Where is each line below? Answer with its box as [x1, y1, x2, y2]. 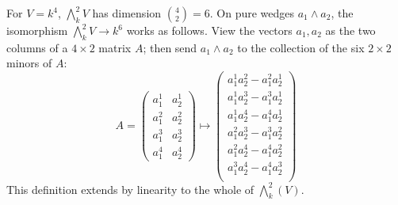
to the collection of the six [237, 39, 365, 55]
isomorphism [6, 22, 68, 38]
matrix [98, 39, 132, 55]
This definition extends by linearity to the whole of [6, 180, 254, 197]
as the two [325, 22, 376, 38]
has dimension [92, 5, 162, 21]
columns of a [6, 39, 68, 55]
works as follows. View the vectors [126, 22, 293, 38]
